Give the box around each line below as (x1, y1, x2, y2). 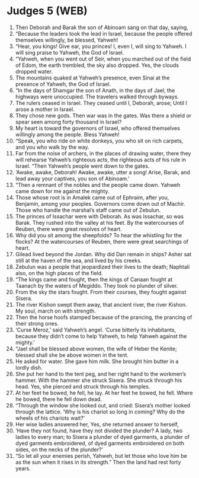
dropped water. (15, 68, 53, 75)
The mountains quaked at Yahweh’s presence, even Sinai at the (15, 74, 170, 81)
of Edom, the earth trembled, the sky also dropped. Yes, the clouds (15, 61, 179, 69)
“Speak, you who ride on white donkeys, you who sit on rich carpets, (15, 137, 184, 144)
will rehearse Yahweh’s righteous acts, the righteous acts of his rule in (15, 156, 186, 163)
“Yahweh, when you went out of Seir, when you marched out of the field (15, 55, 191, 62)
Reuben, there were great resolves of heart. (15, 225, 122, 232)
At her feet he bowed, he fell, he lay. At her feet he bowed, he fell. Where (15, 389, 193, 396)
